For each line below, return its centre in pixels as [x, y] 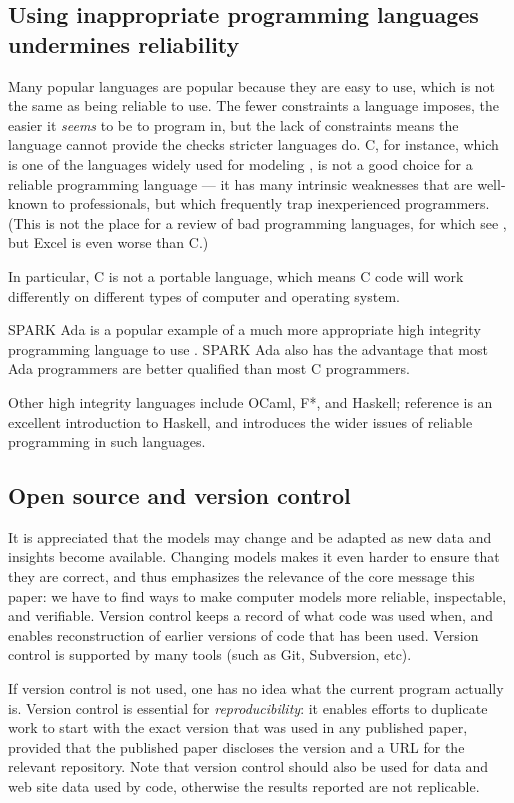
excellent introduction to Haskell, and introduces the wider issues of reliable [240, 421]
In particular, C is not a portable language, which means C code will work [236, 275]
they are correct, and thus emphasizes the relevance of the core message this [241, 576]
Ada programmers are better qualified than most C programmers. [209, 368]
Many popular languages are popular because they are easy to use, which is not [252, 85]
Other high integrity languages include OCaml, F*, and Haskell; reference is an [250, 401]
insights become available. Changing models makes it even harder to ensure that [254, 556]
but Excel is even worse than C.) [108, 242]
